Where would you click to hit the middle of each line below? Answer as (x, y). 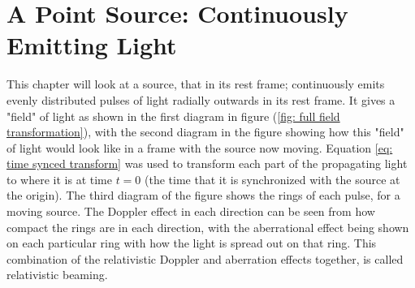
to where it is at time (59, 179)
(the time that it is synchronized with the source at (272, 179)
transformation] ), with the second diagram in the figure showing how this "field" (205, 132)
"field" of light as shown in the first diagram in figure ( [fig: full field (173, 116)
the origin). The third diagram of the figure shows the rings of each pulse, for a (203, 195)
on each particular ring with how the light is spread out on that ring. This (192, 243)
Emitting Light (92, 45)
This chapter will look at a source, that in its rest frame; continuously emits (196, 84)
